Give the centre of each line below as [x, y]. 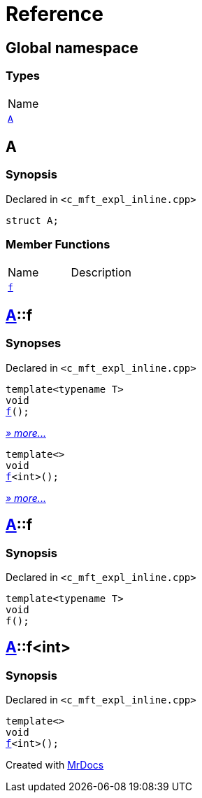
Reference [55, 14]
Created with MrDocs [55, 765]
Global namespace [72, 48]
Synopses [34, 343]
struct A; [32, 220]
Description [101, 272]
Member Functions [58, 245]
